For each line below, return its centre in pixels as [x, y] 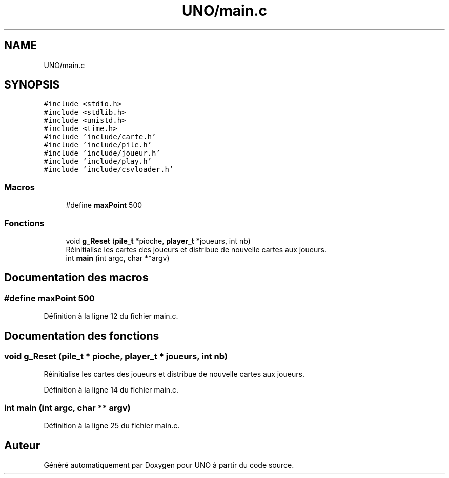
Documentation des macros [76, 278]
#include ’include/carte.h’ [100, 137]
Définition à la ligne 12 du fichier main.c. [111, 316]
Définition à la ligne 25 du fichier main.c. [112, 426]
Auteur [22, 445]
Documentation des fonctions [82, 336]
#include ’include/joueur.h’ [102, 153]
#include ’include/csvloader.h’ [109, 170]
